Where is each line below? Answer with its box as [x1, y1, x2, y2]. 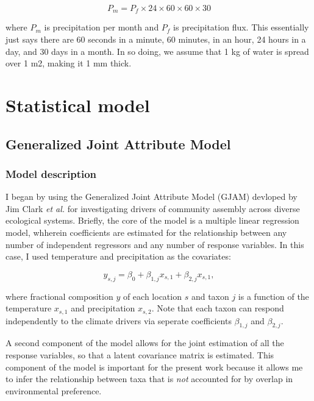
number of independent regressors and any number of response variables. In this [5, 238, 304, 250]
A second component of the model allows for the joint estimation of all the [5, 336, 284, 349]
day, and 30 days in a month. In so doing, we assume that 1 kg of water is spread [5, 44, 309, 57]
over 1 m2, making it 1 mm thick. [5, 57, 132, 69]
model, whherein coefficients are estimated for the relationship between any [5, 225, 287, 238]
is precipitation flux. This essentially [173, 21, 309, 34]
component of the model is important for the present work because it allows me [5, 360, 303, 373]
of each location [123, 289, 182, 302]
